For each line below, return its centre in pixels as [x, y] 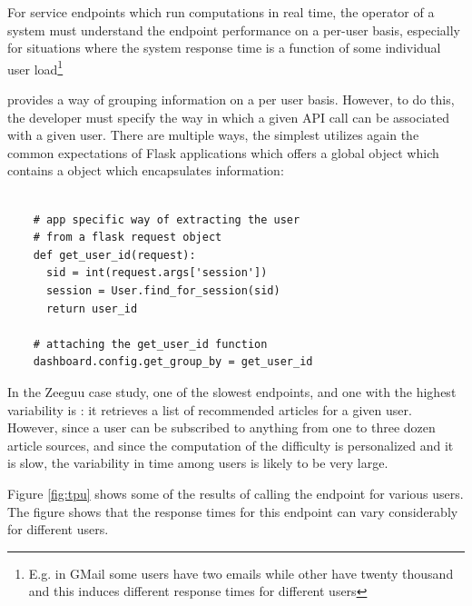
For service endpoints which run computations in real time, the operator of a [221, 12]
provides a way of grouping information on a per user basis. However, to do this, [231, 99]
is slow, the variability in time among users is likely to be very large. [198, 463]
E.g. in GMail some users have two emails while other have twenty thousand [241, 573]
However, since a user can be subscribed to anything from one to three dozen [221, 427]
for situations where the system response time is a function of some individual [224, 48]
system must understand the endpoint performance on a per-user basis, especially [234, 30]
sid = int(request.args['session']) [157, 273]
